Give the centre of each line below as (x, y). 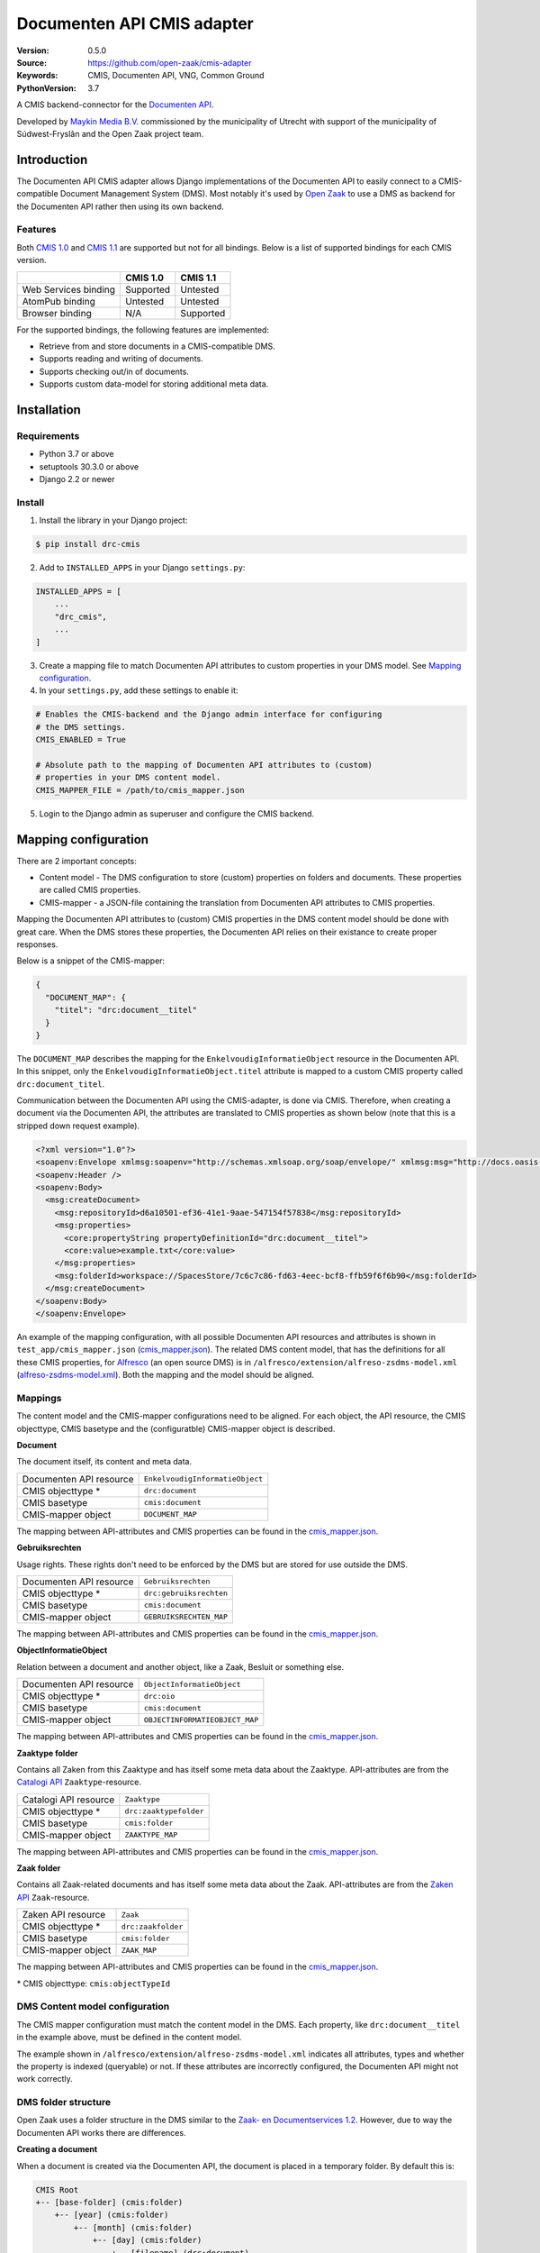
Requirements (48, 435)
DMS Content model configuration (93, 2007)
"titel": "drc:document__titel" (126, 1010)
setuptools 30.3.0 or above (89, 466)
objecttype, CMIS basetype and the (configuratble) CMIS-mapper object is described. (176, 1428)
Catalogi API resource (68, 1800)
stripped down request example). (78, 1126)
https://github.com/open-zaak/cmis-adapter (170, 62)
